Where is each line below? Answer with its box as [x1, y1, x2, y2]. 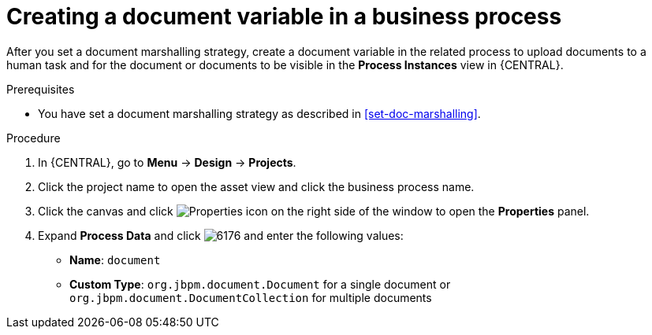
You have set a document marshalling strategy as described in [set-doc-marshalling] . [38, 106, 481, 120]
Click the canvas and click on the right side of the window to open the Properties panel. [38, 204, 590, 218]
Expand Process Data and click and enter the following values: [38, 228, 404, 242]
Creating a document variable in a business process [6, 3, 562, 30]
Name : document [69, 252, 161, 267]
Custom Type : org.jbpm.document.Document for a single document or [69, 277, 451, 291]
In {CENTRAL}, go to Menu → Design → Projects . [38, 155, 296, 169]
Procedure [6, 131, 61, 145]
